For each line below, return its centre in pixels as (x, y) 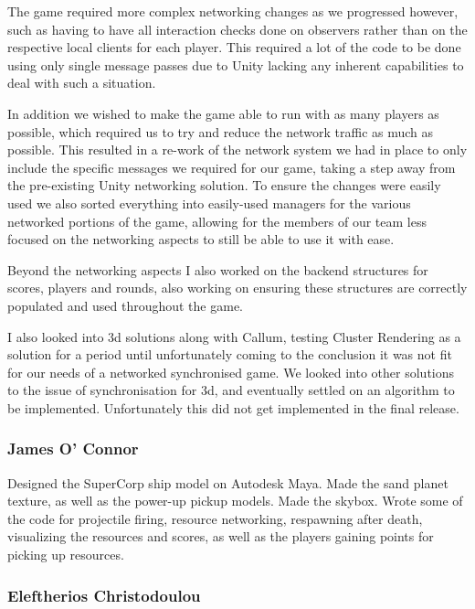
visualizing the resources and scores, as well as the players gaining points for (221, 536)
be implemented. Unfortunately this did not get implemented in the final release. (233, 407)
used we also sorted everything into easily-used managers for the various (209, 203)
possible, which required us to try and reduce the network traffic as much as (221, 131)
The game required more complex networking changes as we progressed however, (233, 11)
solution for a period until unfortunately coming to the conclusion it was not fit (230, 354)
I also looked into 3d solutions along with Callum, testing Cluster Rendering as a (234, 336)
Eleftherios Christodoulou (104, 595)
